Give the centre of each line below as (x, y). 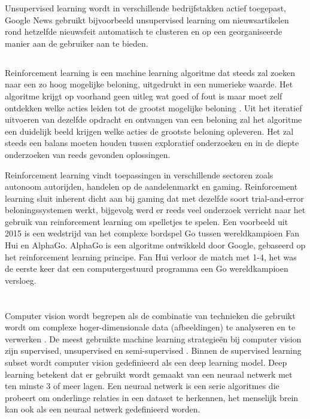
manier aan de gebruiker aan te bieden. (77, 43)
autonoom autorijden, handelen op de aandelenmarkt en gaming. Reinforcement (151, 186)
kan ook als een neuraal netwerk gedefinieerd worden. (103, 409)
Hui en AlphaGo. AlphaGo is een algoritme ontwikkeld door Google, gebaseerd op (155, 245)
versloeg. (21, 280)
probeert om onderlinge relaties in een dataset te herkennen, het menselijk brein (152, 397)
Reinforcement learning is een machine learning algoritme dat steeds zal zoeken (150, 72)
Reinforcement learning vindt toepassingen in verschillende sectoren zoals (139, 174)
